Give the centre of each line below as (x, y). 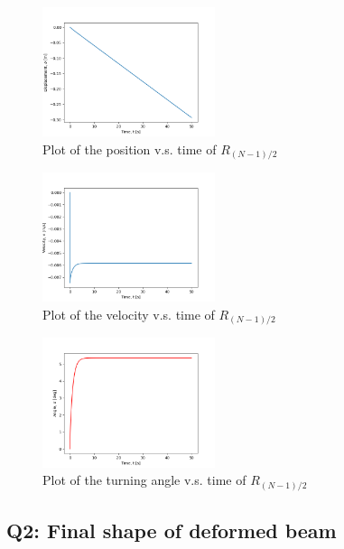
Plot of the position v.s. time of (130, 149)
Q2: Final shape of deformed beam (172, 530)
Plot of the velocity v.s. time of (129, 314)
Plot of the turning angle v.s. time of (144, 480)
